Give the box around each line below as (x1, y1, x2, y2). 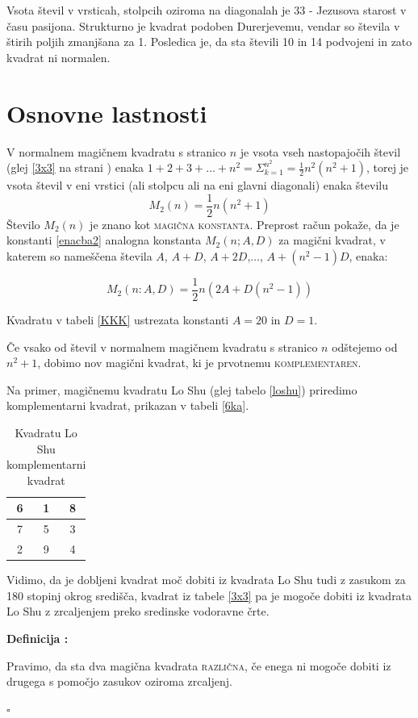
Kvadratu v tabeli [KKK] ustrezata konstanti (6, 311, 229, 328)
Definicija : (6, 629, 69, 646)
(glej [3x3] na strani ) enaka (6, 159, 144, 176)
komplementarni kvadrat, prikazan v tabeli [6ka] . (6, 397, 249, 414)
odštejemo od (332, 338, 398, 355)
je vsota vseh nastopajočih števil (240, 143, 401, 160)
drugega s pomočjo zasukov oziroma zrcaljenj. (6, 673, 232, 690)
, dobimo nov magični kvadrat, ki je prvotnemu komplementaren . (37, 354, 362, 371)
